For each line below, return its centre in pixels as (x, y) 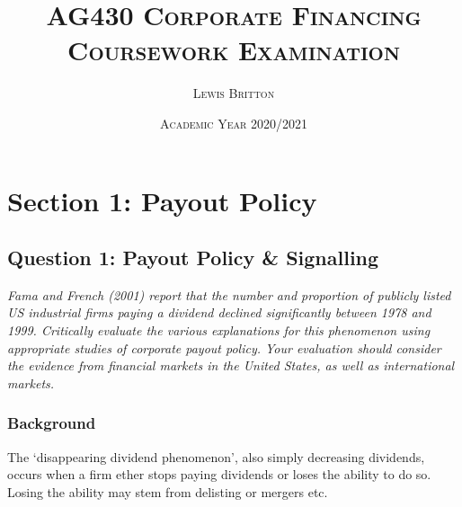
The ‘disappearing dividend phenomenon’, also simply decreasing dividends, (216, 456)
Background (52, 423)
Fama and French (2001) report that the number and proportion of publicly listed (229, 294)
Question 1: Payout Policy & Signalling (193, 258)
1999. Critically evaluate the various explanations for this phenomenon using (219, 330)
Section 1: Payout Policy (162, 200)
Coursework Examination (234, 50)
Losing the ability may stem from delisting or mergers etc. (168, 491)
